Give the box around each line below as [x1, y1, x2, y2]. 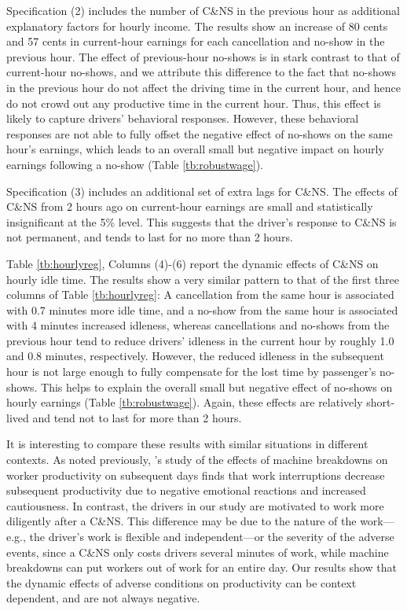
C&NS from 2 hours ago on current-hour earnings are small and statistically [6, 198, 373, 215]
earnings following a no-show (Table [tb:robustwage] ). [6, 156, 264, 172]
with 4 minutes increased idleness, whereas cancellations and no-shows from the [6, 317, 390, 333]
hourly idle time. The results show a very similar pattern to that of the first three [6, 271, 399, 287]
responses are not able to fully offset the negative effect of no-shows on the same [6, 125, 393, 142]
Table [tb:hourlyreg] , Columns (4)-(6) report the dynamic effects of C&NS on [6, 255, 379, 271]
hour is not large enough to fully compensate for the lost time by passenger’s [6, 363, 376, 380]
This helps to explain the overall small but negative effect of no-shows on [41, 378, 393, 395]
